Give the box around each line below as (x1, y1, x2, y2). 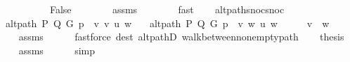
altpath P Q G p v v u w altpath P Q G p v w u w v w (5, 15, 330, 30)
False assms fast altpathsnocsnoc (49, 2, 285, 16)
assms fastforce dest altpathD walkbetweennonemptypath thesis (18, 29, 344, 44)
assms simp (18, 42, 96, 57)
